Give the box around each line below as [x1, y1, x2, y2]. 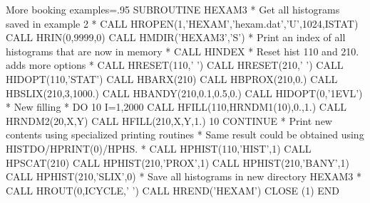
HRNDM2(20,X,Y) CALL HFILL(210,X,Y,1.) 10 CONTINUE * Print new [6, 113, 332, 128]
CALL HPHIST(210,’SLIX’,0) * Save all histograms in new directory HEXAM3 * [6, 169, 362, 184]
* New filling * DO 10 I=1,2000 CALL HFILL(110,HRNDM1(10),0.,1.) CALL [6, 99, 346, 114]
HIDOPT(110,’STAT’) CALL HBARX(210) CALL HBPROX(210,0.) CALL [6, 71, 338, 86]
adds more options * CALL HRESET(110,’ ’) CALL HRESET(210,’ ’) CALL [6, 57, 344, 72]
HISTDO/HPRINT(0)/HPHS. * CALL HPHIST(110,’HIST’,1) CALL [6, 141, 312, 155]
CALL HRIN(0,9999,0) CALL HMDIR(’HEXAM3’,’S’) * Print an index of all [6, 30, 346, 45]
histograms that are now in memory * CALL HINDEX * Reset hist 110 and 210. [6, 43, 359, 58]
